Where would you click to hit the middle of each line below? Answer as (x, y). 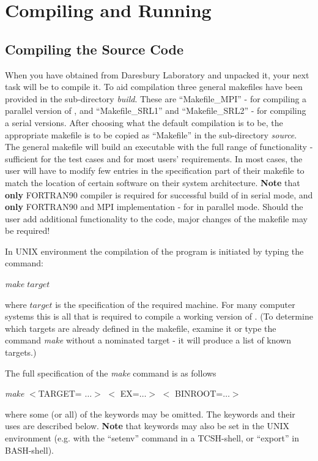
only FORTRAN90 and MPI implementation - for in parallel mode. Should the (154, 207)
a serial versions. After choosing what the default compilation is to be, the (144, 122)
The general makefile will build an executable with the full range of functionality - (159, 147)
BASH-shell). (29, 450)
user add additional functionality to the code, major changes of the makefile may (156, 218)
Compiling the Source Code (94, 49)
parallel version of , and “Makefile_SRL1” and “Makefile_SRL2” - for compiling (156, 111)
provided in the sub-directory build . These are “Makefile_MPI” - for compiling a (156, 98)
